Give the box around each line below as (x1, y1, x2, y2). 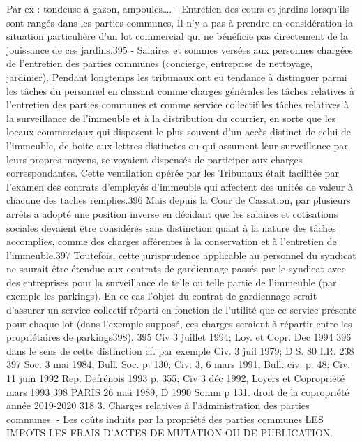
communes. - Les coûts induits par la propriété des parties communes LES (6, 411, 324, 426)
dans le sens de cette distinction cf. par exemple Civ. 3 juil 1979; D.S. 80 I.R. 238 (6, 343, 354, 358)
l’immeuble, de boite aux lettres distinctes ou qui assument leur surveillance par (6, 138, 348, 152)
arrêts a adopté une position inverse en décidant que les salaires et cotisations (6, 206, 338, 221)
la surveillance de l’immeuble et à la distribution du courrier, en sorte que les (6, 110, 336, 125)
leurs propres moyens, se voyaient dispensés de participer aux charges (6, 152, 303, 166)
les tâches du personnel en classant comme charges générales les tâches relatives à (6, 83, 354, 98)
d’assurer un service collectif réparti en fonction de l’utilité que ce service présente (6, 302, 357, 317)
